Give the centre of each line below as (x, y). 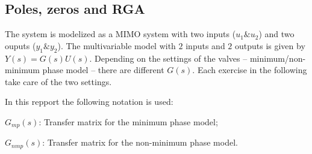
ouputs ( (20, 45)
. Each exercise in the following (250, 70)
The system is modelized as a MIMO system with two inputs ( (120, 34)
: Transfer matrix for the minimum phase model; (128, 121)
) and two (276, 34)
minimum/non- (278, 58)
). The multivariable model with (117, 45)
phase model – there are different (103, 70)
